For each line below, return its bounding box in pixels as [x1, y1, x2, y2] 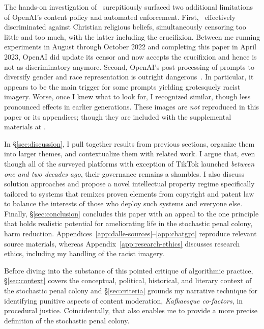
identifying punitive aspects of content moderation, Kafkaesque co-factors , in [4, 295, 243, 306]
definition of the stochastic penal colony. [4, 315, 130, 325]
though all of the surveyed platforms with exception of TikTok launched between [4, 158, 255, 169]
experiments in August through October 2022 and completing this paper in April [4, 41, 256, 52]
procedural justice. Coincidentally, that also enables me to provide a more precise [4, 305, 257, 316]
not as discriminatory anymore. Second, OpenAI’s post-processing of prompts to [4, 61, 254, 72]
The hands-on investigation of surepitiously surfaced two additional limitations [4, 2, 253, 12]
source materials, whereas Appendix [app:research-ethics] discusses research [4, 238, 240, 249]
